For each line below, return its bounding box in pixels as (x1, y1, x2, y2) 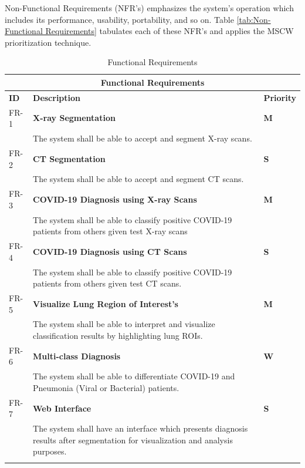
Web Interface (33, 402, 91, 414)
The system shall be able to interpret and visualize (33, 318, 215, 330)
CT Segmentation (33, 152, 106, 164)
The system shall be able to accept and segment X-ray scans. (33, 132, 252, 144)
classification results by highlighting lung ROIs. (33, 329, 203, 341)
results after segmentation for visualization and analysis (33, 433, 233, 446)
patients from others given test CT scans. (33, 277, 182, 289)
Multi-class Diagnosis (33, 349, 121, 362)
